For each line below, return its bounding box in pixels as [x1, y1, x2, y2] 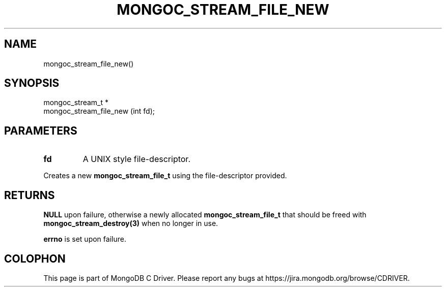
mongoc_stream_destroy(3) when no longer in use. [43, 219, 218, 228]
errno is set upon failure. [43, 235, 126, 244]
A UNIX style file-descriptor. [82, 154, 190, 165]
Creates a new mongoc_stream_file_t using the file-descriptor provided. [43, 171, 287, 180]
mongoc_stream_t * [43, 98, 109, 107]
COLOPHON [4, 252, 66, 265]
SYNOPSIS [4, 77, 60, 90]
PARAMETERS [4, 124, 77, 137]
